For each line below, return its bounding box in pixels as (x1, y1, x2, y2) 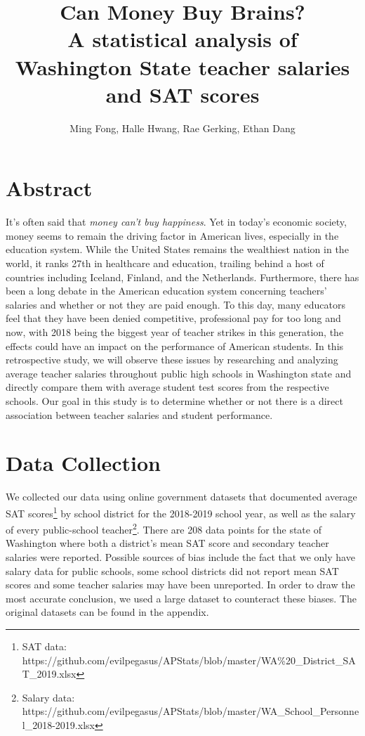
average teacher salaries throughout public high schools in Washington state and (6, 366, 352, 380)
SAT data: (22, 638, 67, 653)
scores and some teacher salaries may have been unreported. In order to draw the (6, 577, 355, 592)
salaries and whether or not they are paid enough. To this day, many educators (6, 297, 345, 311)
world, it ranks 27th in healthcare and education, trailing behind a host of (6, 256, 324, 270)
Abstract (6, 174, 93, 202)
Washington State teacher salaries (15, 52, 350, 81)
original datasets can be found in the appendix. (6, 605, 209, 619)
